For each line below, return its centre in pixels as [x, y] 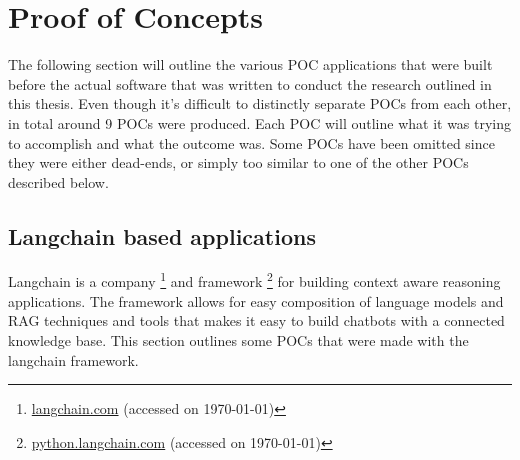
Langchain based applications [162, 235]
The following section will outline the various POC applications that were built [250, 64]
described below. [58, 181]
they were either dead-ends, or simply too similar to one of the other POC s [238, 162]
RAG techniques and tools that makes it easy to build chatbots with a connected [256, 320]
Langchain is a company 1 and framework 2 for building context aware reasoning [254, 280]
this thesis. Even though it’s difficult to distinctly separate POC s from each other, [260, 103]
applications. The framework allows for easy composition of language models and [256, 300]
